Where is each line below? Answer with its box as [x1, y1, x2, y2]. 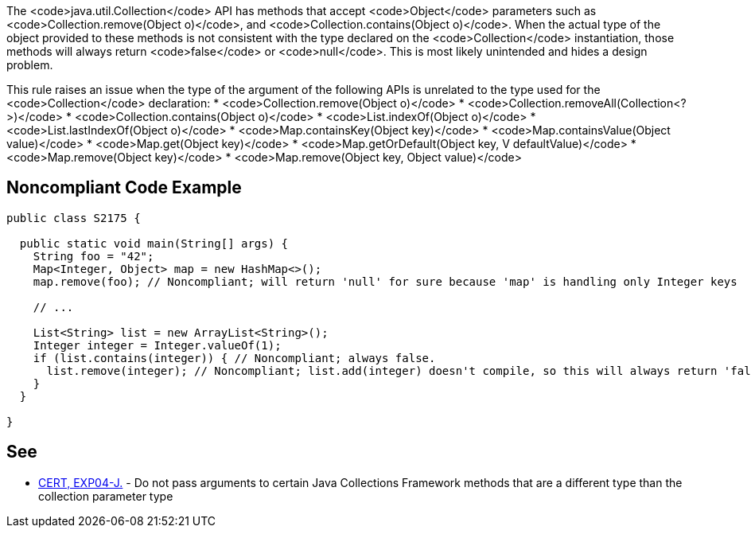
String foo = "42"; [33, 249, 154, 263]
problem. [6, 58, 53, 72]
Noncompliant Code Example [6, 177, 242, 198]
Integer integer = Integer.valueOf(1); [33, 338, 282, 352]
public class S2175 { [6, 211, 141, 224]
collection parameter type [38, 489, 173, 503]
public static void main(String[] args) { [19, 236, 289, 250]
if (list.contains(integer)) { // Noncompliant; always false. [33, 351, 436, 364]
